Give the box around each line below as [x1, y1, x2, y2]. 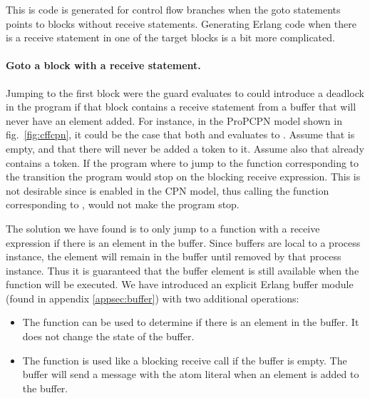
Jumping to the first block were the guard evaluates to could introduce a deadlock [6, 85, 364, 100]
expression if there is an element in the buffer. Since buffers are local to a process [6, 235, 361, 250]
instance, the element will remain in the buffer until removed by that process [6, 249, 341, 264]
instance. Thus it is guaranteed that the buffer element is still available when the [6, 262, 359, 277]
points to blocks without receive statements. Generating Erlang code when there [6, 16, 356, 31]
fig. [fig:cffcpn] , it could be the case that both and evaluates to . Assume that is [6, 127, 355, 142]
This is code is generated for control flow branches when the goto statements [6, 2, 341, 16]
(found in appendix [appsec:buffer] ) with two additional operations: [6, 290, 299, 305]
